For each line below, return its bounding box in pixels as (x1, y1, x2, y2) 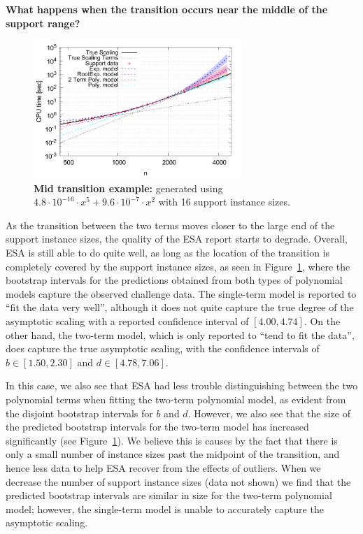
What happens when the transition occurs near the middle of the (6, 2, 328, 16)
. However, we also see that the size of (187, 405, 350, 420)
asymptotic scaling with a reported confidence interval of (6, 313, 249, 328)
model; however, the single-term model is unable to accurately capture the (6, 501, 324, 516)
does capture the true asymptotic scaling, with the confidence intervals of (6, 341, 320, 356)
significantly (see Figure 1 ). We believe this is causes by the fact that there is (6, 433, 338, 447)
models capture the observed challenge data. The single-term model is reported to (6, 286, 357, 301)
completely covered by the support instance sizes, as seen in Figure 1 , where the (6, 259, 350, 273)
